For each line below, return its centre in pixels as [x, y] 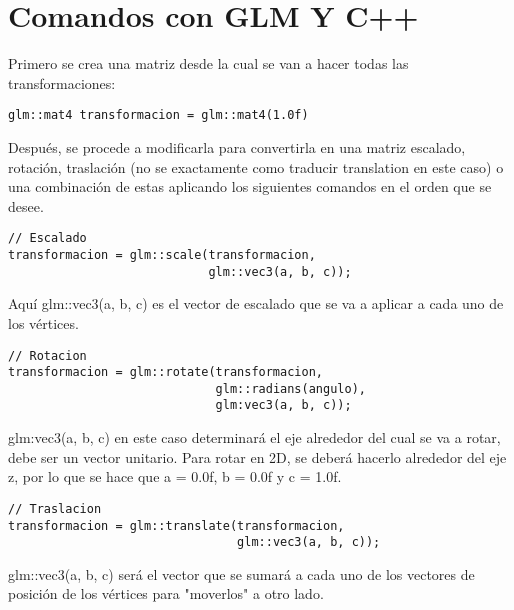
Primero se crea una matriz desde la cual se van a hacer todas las [208, 63]
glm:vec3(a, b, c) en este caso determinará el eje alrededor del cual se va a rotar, [254, 437]
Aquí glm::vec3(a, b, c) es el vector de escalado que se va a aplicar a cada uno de [256, 303]
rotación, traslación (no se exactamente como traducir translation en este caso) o [256, 166]
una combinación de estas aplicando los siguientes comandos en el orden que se [250, 186]
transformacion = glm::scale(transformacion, [162, 255]
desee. [26, 205]
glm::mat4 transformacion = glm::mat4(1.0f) [158, 115]
